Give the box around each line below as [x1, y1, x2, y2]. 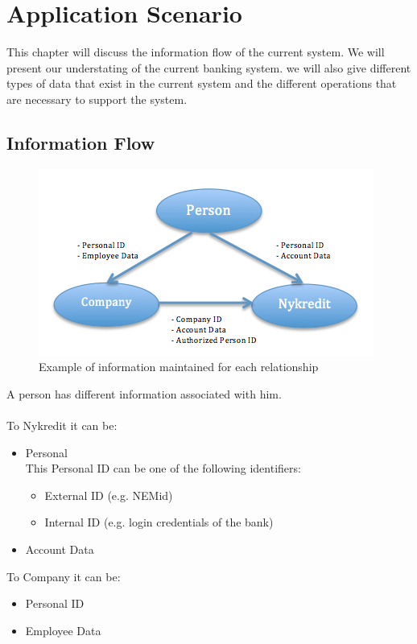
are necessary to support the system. [6, 90, 188, 107]
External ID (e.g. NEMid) [44, 486, 173, 503]
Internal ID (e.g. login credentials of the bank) [44, 514, 274, 530]
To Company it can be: [6, 568, 121, 584]
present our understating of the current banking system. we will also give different [6, 59, 411, 76]
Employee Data [25, 621, 101, 638]
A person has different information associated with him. [6, 385, 282, 402]
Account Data [25, 541, 94, 558]
